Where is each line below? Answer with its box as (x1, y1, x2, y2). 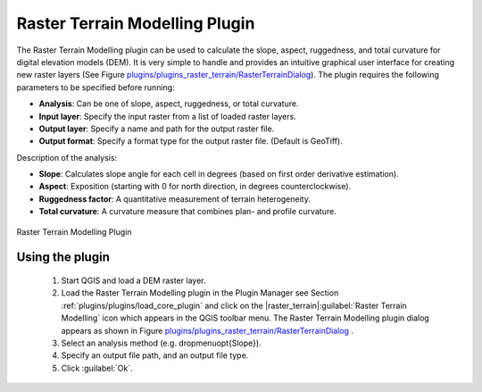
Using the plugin (16, 250, 111, 265)
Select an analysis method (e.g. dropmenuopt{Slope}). (61, 338, 262, 348)
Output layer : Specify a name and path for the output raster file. (38, 123, 275, 134)
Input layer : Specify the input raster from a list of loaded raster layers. (38, 111, 296, 121)
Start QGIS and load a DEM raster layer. (61, 275, 206, 286)
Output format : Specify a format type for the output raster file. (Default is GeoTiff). (38, 136, 343, 146)
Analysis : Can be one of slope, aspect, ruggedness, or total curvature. (38, 98, 299, 109)
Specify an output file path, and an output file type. (61, 350, 249, 361)
